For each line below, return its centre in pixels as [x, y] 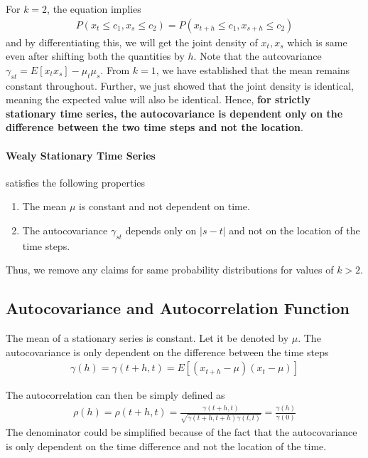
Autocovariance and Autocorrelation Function [178, 308]
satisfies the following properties [75, 182]
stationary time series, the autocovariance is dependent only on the [174, 113]
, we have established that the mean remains [253, 69]
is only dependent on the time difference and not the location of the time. [166, 446]
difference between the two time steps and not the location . [155, 127]
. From [115, 69]
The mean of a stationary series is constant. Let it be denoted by [147, 338]
